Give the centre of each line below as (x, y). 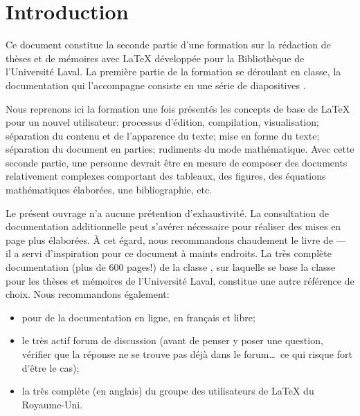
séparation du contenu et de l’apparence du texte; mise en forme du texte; (163, 135)
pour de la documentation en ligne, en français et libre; (138, 317)
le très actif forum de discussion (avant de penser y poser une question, (172, 340)
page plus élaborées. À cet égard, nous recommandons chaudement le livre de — (176, 239)
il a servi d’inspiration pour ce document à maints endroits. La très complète (169, 253)
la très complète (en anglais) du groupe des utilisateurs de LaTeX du (168, 391)
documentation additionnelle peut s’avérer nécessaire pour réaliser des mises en (173, 226)
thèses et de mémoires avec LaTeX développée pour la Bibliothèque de (155, 58)
